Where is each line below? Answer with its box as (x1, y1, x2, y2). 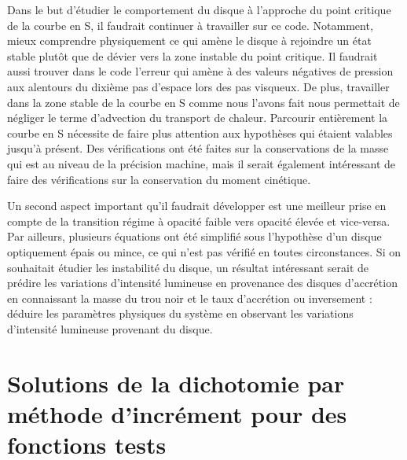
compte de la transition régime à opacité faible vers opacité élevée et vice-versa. (7, 212, 390, 229)
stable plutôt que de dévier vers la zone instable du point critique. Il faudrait (7, 47, 378, 64)
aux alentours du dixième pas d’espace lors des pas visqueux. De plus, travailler (7, 78, 390, 94)
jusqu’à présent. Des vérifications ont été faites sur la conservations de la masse (7, 140, 389, 156)
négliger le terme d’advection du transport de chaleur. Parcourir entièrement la (7, 109, 388, 126)
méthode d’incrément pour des (7, 397, 347, 429)
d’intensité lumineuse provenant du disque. (7, 320, 213, 337)
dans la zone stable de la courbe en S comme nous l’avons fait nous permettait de (7, 94, 400, 110)
